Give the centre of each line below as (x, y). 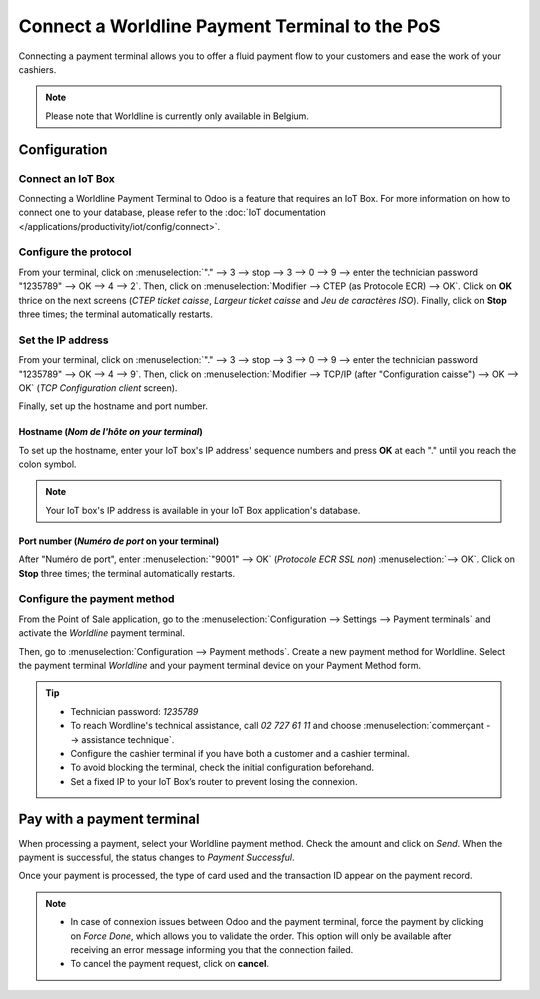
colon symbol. (47, 464)
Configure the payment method (96, 599)
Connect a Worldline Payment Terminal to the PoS (229, 26)
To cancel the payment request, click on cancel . (170, 964)
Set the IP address (63, 340)
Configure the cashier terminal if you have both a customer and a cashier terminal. (240, 753)
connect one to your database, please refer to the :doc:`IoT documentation (172, 212)
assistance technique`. (128, 739)
